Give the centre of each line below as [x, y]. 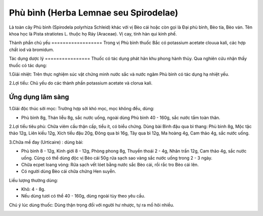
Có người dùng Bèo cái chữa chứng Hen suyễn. [69, 171]
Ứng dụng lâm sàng [39, 97]
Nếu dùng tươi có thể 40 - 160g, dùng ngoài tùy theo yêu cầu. [83, 196]
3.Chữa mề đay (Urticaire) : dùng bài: [46, 142]
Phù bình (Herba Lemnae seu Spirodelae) [94, 13]
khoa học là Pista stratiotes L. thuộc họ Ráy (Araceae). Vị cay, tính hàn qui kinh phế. [93, 33]
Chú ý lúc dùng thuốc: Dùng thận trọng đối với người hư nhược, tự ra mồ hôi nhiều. [92, 205]
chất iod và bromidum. [32, 50]
